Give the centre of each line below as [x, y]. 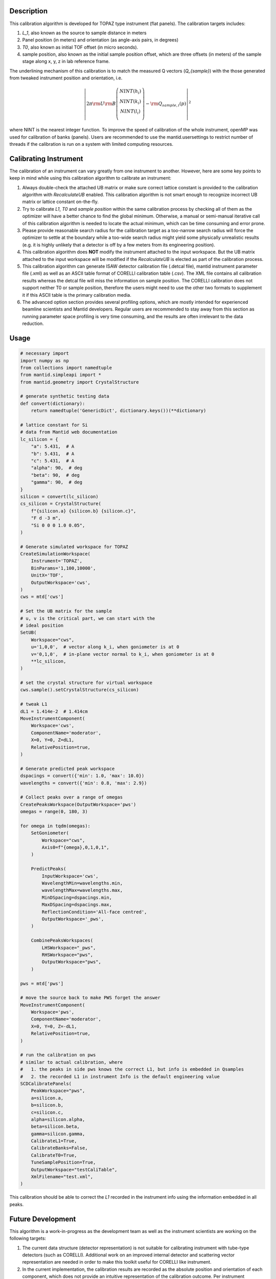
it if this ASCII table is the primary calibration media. [77, 295]
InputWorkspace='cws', [70, 876]
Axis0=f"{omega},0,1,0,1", [75, 847]
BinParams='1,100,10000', [63, 568]
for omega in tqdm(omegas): [55, 826]
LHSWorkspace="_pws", [69, 947]
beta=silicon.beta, [55, 1127]
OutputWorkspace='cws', [61, 582]
